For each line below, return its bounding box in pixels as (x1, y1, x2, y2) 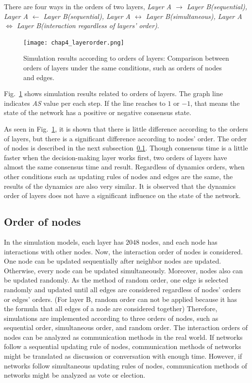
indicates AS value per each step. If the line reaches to (4, 98, 166, 108)
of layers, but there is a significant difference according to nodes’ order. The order (4, 133, 247, 143)
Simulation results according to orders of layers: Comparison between (23, 53, 229, 63)
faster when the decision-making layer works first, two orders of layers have (4, 152, 227, 162)
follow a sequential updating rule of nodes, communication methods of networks (4, 341, 241, 351)
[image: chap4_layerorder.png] (23, 39, 124, 46)
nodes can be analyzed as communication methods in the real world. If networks (4, 332, 243, 342)
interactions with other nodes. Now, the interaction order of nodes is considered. (4, 246, 243, 256)
